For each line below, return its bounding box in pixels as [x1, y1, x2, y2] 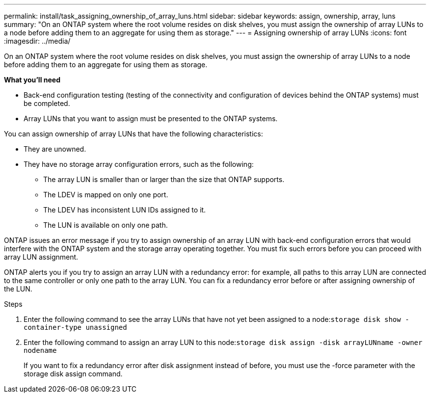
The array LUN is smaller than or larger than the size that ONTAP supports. [43, 175, 285, 184]
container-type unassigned [24, 323, 127, 331]
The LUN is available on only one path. [43, 221, 168, 229]
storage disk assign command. [24, 370, 123, 378]
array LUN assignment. [4, 253, 79, 261]
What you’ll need [4, 76, 60, 84]
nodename [24, 346, 57, 354]
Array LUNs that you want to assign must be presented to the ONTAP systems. [24, 114, 278, 123]
